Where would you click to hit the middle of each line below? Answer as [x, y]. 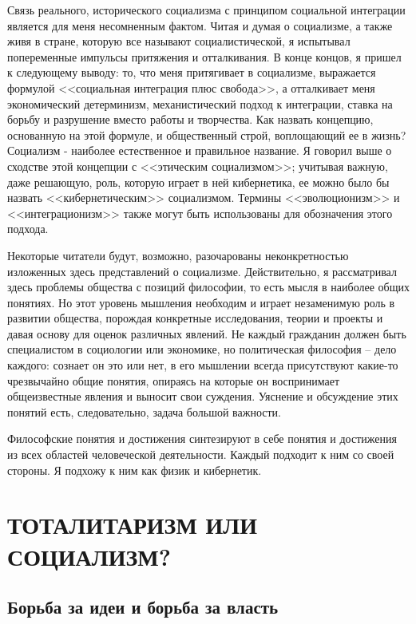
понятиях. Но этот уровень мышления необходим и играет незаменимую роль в [201, 302]
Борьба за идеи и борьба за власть [143, 607]
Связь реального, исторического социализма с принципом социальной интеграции [206, 10]
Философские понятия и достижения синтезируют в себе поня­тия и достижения [202, 438]
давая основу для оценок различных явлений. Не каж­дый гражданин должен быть [207, 333]
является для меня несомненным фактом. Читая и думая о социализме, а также [200, 25]
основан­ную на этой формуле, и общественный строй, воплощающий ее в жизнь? [207, 134]
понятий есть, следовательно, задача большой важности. [144, 411]
